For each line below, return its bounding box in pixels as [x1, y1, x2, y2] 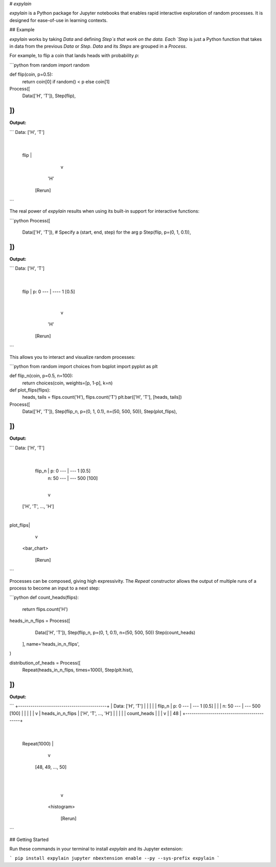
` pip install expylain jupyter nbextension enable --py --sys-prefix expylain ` [9, 855, 220, 861]
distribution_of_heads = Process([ [9, 659, 81, 666]
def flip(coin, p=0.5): [9, 72, 53, 78]
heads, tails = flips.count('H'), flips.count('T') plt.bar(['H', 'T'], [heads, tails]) [22, 394, 182, 400]
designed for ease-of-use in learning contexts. [9, 17, 108, 23]
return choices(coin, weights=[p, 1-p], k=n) [22, 380, 113, 386]
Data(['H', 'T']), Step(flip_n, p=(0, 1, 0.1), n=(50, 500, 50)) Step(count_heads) [35, 629, 196, 635]
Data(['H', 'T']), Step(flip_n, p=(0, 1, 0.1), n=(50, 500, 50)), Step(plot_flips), [22, 408, 177, 415]
